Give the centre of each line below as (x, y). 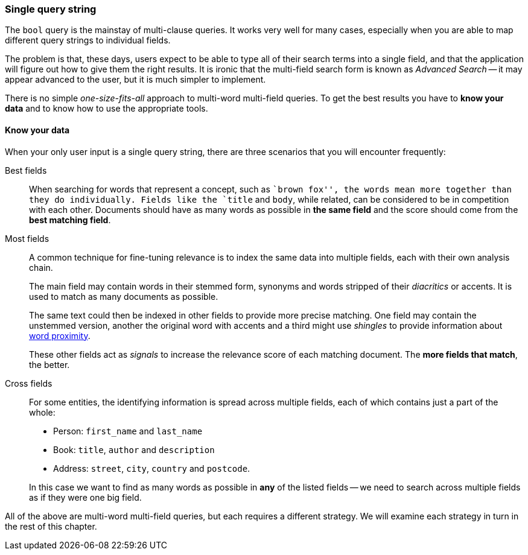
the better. (49, 364)
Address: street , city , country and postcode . (152, 468)
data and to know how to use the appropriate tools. (107, 109)
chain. (41, 267)
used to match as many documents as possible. (124, 296)
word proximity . (60, 335)
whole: (42, 412)
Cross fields (29, 383)
